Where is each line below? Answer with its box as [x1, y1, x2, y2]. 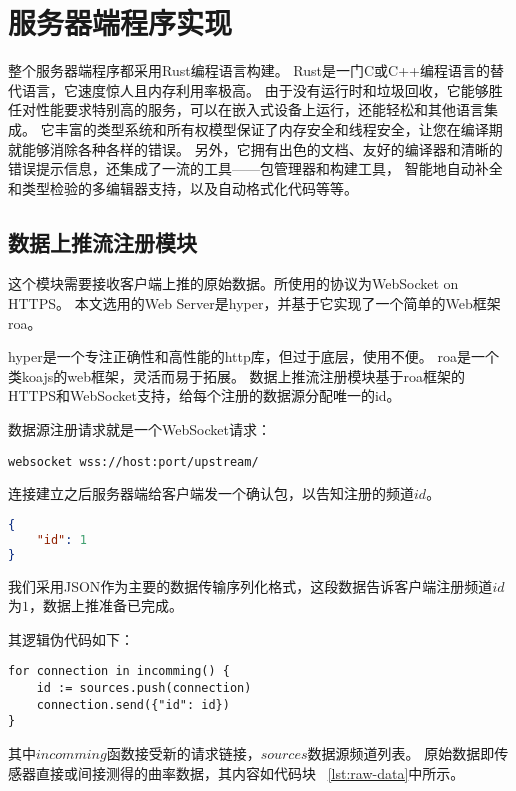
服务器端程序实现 [8, 2, 233, 43]
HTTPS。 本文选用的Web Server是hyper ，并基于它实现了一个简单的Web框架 [8, 293, 501, 314]
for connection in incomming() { [8, 664, 230, 679]
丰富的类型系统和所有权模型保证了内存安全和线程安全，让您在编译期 [54, 118, 503, 139]
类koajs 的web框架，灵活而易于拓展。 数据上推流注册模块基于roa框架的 [8, 365, 466, 386]
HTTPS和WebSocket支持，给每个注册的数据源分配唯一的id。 [8, 385, 401, 406]
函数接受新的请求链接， [106, 742, 261, 763]
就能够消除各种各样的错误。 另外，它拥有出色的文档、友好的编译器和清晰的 [8, 138, 503, 159]
